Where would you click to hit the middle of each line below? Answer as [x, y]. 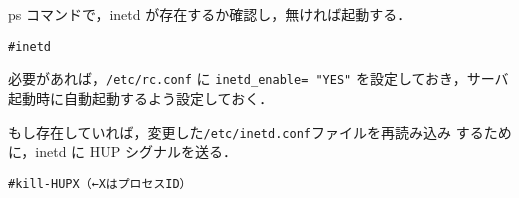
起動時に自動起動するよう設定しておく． [141, 97]
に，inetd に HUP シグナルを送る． [122, 151]
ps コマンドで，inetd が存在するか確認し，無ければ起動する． [210, 14]
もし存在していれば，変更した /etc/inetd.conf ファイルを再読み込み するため [260, 131]
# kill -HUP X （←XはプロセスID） [100, 183]
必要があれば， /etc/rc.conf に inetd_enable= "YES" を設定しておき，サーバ [258, 78]
